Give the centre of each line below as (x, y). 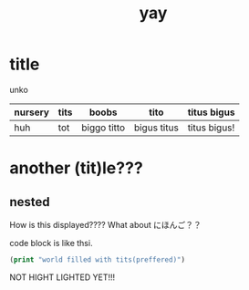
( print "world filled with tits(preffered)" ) (97, 259)
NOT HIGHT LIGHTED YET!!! (62, 277)
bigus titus (156, 128)
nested (30, 202)
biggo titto (104, 128)
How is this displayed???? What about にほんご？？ (106, 224)
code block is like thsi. (51, 243)
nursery (32, 112)
